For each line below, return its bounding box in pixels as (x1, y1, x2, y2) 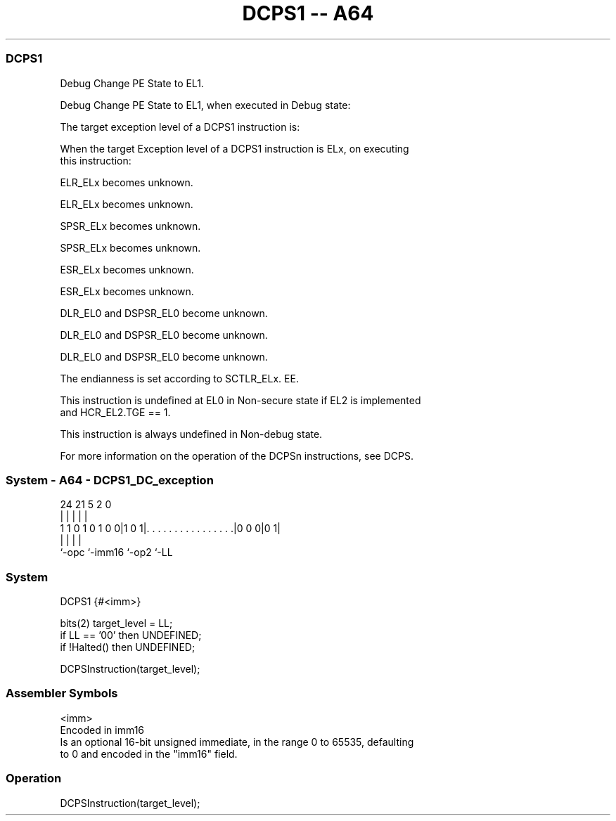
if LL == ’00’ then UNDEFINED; (60, 629, 202, 641)
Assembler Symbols (6, 686, 118, 701)
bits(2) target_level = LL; (60, 617, 173, 629)
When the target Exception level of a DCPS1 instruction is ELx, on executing (60, 142, 409, 155)
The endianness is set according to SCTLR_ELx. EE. (60, 372, 299, 384)
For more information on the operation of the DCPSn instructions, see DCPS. (60, 449, 413, 462)
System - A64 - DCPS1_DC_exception (6, 472, 214, 487)
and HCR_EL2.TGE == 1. (60, 406, 171, 418)
